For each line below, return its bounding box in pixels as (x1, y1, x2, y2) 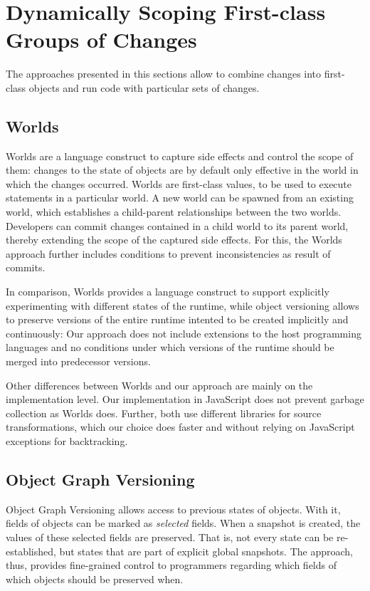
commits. (6, 260, 46, 275)
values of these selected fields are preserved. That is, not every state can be (6, 529, 334, 544)
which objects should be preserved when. (6, 571, 184, 586)
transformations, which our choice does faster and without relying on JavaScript (6, 419, 355, 434)
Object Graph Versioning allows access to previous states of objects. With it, (6, 501, 341, 516)
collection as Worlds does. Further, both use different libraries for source (6, 405, 322, 420)
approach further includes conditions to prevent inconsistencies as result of (6, 246, 331, 261)
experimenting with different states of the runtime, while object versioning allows (6, 298, 359, 313)
